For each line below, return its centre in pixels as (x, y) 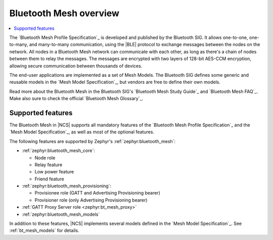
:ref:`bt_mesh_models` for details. (44, 230)
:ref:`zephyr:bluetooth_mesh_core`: (59, 151)
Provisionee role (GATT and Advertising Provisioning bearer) (97, 193)
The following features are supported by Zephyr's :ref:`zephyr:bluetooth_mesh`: (93, 141)
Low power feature (54, 172)
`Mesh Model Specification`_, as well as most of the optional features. (82, 132)
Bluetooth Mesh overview (64, 13)
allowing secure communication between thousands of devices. (76, 66)
